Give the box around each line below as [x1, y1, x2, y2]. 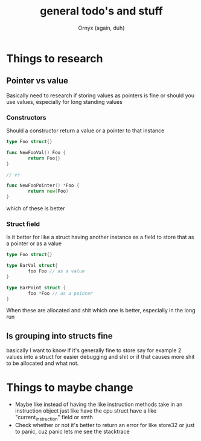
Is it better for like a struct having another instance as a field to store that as [6, 234, 194, 241]
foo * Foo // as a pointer [28, 290, 94, 297]
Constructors [6, 113, 46, 121]
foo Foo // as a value [28, 268, 85, 274]
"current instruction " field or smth [14, 414, 94, 422]
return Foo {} [28, 155, 61, 161]
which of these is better [6, 205, 65, 212]
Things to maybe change [6, 381, 134, 394]
